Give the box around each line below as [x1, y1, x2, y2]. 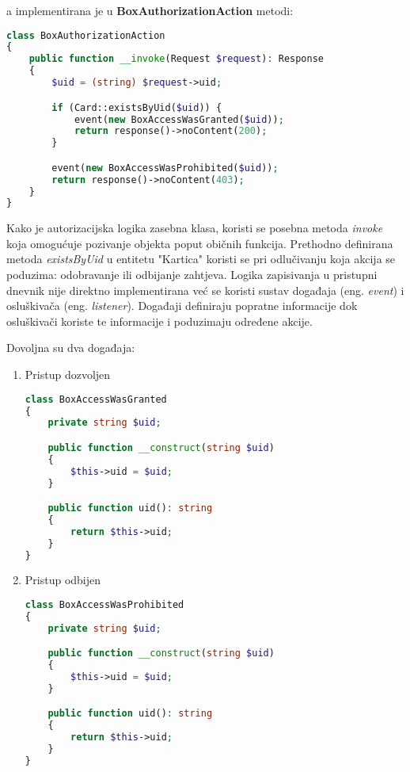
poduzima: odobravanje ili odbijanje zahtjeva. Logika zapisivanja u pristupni [6, 266, 378, 283]
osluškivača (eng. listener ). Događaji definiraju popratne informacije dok [6, 297, 358, 314]
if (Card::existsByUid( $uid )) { [51, 101, 222, 113]
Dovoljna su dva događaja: [6, 339, 135, 356]
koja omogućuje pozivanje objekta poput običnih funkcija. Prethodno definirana [6, 235, 393, 251]
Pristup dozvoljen [25, 366, 111, 383]
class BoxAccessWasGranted [25, 393, 167, 405]
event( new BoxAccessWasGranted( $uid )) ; [74, 113, 284, 125]
